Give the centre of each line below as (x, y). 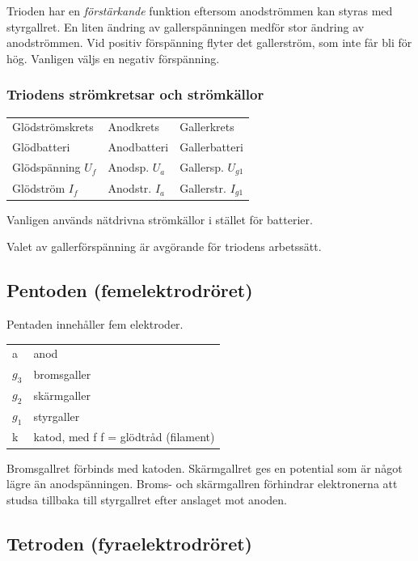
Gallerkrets (207, 127)
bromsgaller (62, 374)
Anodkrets (133, 127)
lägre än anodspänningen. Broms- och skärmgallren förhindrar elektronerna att (202, 484)
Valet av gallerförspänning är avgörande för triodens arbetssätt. (164, 246)
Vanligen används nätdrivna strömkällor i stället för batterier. (160, 219)
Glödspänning (46, 167)
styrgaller (57, 416)
